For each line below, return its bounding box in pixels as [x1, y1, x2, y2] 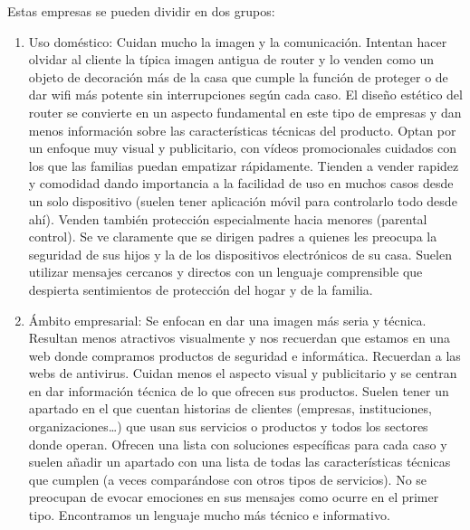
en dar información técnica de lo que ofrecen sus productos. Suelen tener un [28, 381, 449, 400]
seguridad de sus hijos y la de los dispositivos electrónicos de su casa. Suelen [28, 244, 452, 263]
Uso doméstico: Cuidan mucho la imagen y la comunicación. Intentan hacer [28, 32, 447, 51]
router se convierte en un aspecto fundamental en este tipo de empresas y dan [28, 102, 462, 121]
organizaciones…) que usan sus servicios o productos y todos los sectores [28, 417, 428, 436]
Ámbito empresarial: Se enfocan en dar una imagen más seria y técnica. [28, 310, 427, 329]
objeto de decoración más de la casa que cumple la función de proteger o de [28, 67, 448, 86]
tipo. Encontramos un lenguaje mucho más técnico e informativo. [28, 506, 390, 525]
